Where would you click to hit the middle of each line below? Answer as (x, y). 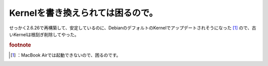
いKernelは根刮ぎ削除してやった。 (44, 34)
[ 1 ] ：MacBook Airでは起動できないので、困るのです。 (66, 55)
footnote (20, 45)
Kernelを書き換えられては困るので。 (84, 13)
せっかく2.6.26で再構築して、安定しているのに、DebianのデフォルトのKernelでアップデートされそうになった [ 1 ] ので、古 (133, 28)
